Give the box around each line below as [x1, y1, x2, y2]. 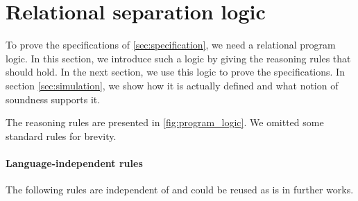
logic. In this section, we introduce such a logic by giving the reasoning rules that [6, 51, 351, 65]
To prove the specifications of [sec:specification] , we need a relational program [6, 37, 336, 52]
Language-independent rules [6, 155, 143, 170]
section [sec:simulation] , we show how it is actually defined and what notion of [6, 78, 339, 92]
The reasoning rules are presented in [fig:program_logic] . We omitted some [6, 115, 324, 130]
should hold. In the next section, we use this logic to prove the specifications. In [6, 64, 345, 79]
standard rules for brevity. [6, 128, 117, 143]
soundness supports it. [6, 91, 101, 106]
